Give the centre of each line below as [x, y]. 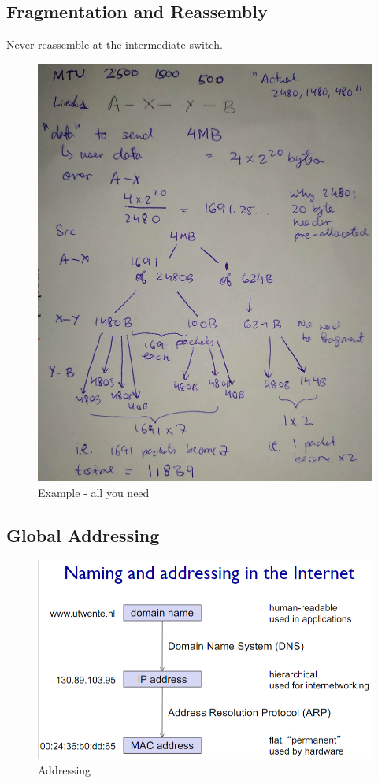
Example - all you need [94, 492]
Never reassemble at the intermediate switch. [115, 45]
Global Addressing [83, 534]
